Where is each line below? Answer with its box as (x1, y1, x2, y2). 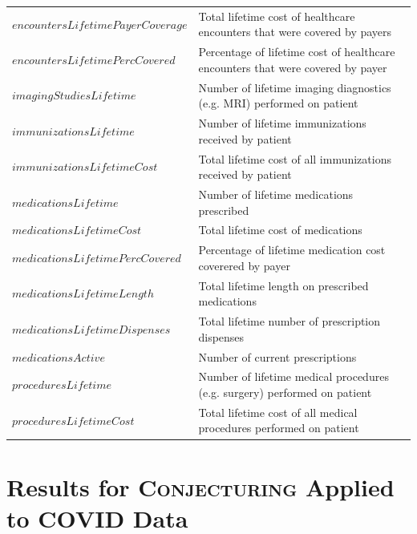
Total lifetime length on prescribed (198, 277, 369, 293)
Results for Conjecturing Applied (6, 470, 395, 503)
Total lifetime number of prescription (198, 313, 381, 330)
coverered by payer (198, 257, 290, 273)
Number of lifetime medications (198, 185, 354, 202)
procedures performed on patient (198, 419, 359, 436)
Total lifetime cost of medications (198, 221, 362, 238)
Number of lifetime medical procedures (198, 368, 389, 385)
